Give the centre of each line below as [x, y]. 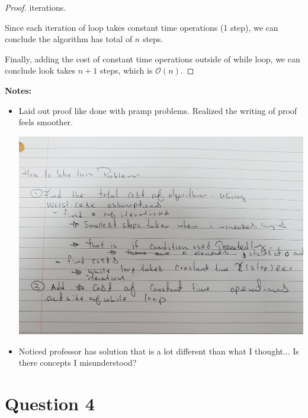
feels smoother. [46, 122]
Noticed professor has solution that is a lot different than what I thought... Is [159, 351]
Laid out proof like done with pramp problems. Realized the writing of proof [158, 110]
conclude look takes [40, 70]
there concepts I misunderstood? [78, 362]
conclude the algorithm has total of [69, 39]
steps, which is [126, 70]
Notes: [18, 90]
